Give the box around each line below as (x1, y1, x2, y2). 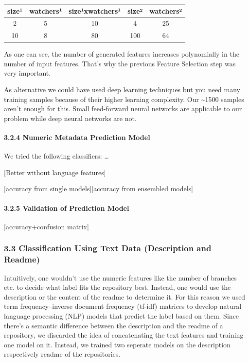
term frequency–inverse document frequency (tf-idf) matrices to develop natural (4, 301, 242, 311)
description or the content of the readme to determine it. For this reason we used (4, 291, 246, 302)
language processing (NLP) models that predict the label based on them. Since (4, 310, 239, 321)
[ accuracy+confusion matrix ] (4, 221, 89, 231)
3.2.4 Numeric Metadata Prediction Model (4, 132, 150, 142)
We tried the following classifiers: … (4, 151, 109, 161)
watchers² (149, 5, 182, 16)
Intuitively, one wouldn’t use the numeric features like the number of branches (4, 272, 237, 282)
